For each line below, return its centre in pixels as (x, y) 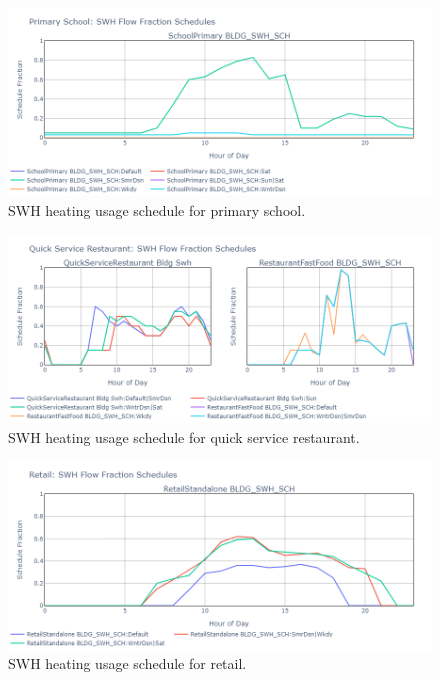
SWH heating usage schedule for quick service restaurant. (184, 436)
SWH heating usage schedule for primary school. (157, 210)
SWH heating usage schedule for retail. (127, 663)
